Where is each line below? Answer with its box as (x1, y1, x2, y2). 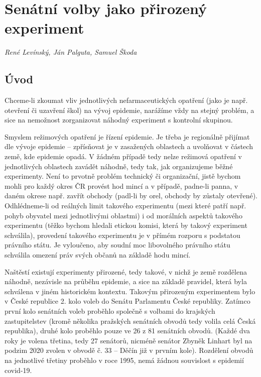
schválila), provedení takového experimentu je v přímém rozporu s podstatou (5, 229, 240, 240)
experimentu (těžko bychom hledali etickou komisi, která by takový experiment (5, 220, 247, 230)
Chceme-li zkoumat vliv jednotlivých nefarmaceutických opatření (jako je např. (5, 95, 248, 105)
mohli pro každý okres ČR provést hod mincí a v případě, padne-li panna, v (5, 180, 238, 191)
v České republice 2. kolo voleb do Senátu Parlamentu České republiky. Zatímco (5, 296, 250, 306)
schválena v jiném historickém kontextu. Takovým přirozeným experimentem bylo (5, 286, 255, 296)
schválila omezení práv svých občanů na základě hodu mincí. (5, 249, 191, 260)
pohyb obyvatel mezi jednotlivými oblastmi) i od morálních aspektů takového (5, 210, 242, 220)
